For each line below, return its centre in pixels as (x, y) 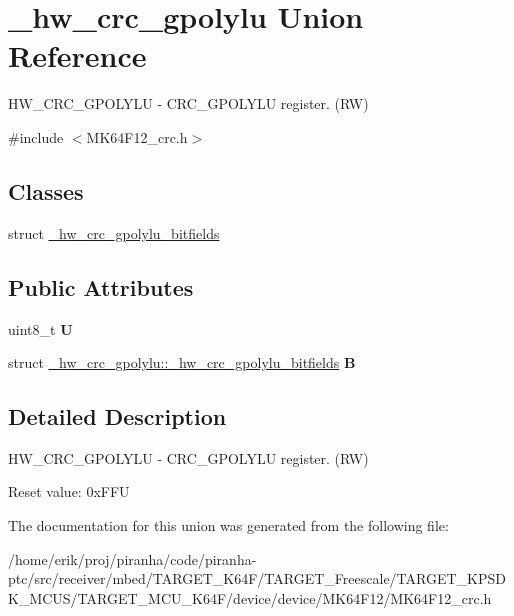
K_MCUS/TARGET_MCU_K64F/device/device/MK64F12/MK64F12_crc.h (250, 597)
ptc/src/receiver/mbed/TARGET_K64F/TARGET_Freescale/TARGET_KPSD (257, 578)
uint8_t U (40, 328)
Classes (46, 190)
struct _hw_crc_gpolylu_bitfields (114, 232)
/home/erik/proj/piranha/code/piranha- (132, 558)
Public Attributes (101, 286)
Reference (77, 55)
